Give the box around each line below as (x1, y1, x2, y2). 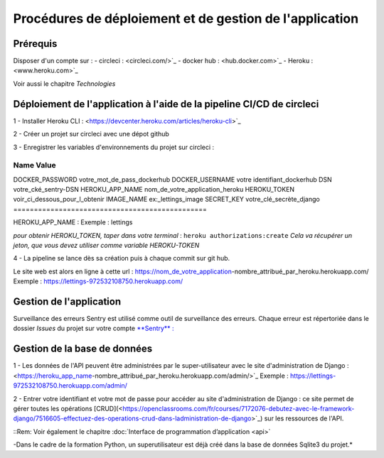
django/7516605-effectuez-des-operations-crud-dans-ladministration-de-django (13, 414, 252, 422)
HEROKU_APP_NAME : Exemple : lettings (13, 218, 133, 227)
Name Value (13, 160, 56, 170)
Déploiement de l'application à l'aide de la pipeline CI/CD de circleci (13, 98, 319, 110)
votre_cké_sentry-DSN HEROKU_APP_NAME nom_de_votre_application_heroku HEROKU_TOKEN (13, 185, 295, 194)
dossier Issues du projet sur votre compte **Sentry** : (13, 324, 174, 333)
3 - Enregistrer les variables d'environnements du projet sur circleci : (13, 143, 215, 151)
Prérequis (13, 38, 58, 50)
